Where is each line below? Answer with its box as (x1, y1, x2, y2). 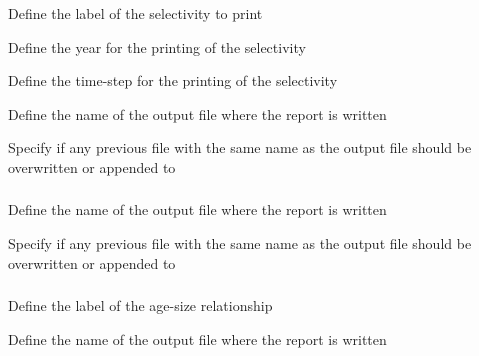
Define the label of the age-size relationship (8, 295, 273, 316)
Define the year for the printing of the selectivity (8, 36, 306, 57)
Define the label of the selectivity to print (8, 3, 263, 23)
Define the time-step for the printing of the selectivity (8, 70, 338, 91)
